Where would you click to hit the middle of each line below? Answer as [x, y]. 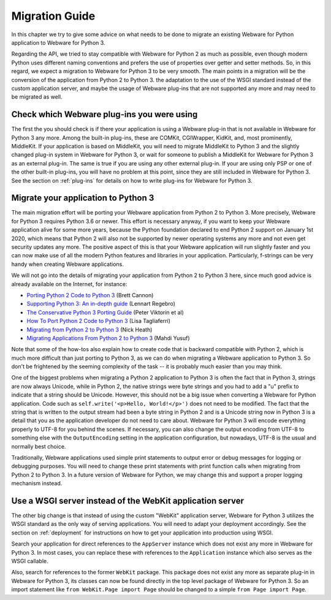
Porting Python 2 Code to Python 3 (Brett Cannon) [90, 295]
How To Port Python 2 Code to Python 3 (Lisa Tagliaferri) [99, 321]
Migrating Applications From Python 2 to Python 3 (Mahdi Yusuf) [108, 338]
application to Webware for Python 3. [58, 42]
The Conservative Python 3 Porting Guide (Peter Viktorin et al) [105, 312]
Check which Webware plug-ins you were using [105, 114]
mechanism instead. [37, 484]
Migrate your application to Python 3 [83, 198]
